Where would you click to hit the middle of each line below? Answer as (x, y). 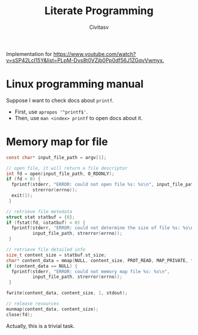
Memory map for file (57, 142)
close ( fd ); (19, 314)
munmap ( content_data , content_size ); (52, 309)
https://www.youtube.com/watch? (95, 54)
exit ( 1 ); (22, 195)
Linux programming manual (75, 84)
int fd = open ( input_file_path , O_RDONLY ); (60, 174)
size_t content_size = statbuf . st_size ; (57, 255)
